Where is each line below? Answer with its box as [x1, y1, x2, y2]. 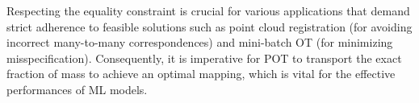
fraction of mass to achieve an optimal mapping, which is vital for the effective [6, 65, 396, 82]
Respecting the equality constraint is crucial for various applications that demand [6, 2, 410, 19]
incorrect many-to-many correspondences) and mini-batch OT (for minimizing [6, 34, 393, 51]
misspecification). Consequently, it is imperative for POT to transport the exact [6, 49, 402, 66]
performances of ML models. [6, 80, 148, 97]
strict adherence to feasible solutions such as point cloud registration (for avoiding [6, 18, 413, 35]
